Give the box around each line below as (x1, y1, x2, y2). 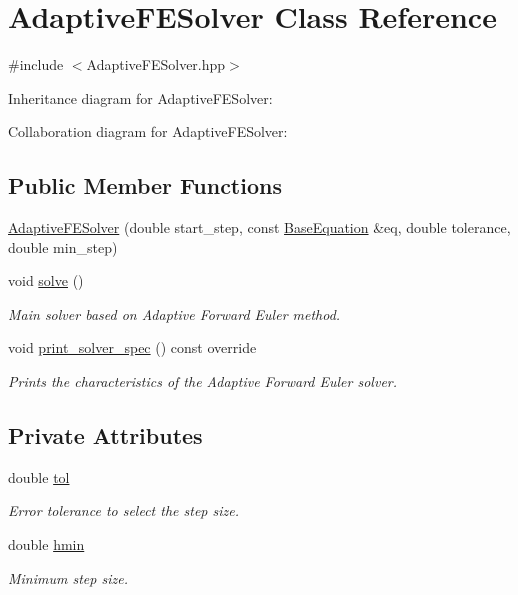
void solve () (8, 270, 84, 291)
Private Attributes (8, 420, 203, 451)
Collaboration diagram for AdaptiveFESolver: (8, 121, 288, 142)
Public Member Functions (8, 170, 282, 201)
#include (8, 54, 64, 75)
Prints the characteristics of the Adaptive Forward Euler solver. (8, 371, 398, 392)
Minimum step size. (8, 567, 128, 588)
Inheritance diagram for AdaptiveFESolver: (8, 87, 273, 108)
